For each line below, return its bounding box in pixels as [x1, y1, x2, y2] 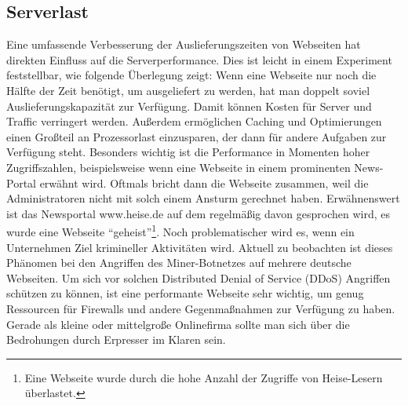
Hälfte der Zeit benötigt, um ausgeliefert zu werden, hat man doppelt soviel [6, 82, 370, 98]
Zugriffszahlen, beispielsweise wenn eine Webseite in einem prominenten [6, 159, 351, 175]
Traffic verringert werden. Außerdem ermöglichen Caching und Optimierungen [6, 113, 382, 130]
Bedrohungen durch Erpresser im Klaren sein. [6, 331, 226, 348]
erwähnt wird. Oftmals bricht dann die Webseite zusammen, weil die [39, 174, 369, 191]
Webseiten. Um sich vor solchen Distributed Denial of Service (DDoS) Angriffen [6, 269, 391, 286]
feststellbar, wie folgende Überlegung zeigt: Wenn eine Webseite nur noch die [6, 67, 377, 83]
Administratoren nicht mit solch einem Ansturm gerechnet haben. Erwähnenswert [6, 190, 400, 206]
